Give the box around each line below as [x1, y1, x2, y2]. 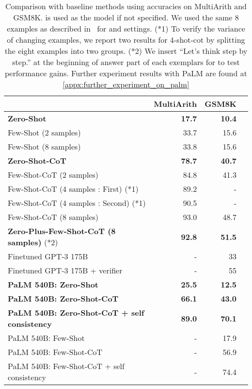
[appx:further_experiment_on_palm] [63, 79, 189, 90]
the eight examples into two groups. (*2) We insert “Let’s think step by [4, 45, 248, 56]
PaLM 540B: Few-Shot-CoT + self [8, 360, 125, 372]
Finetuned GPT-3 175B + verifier [8, 265, 123, 276]
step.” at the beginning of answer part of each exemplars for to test [12, 56, 240, 68]
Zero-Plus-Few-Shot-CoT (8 [8, 225, 116, 237]
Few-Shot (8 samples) [8, 141, 81, 152]
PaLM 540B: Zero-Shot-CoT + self [8, 307, 144, 318]
